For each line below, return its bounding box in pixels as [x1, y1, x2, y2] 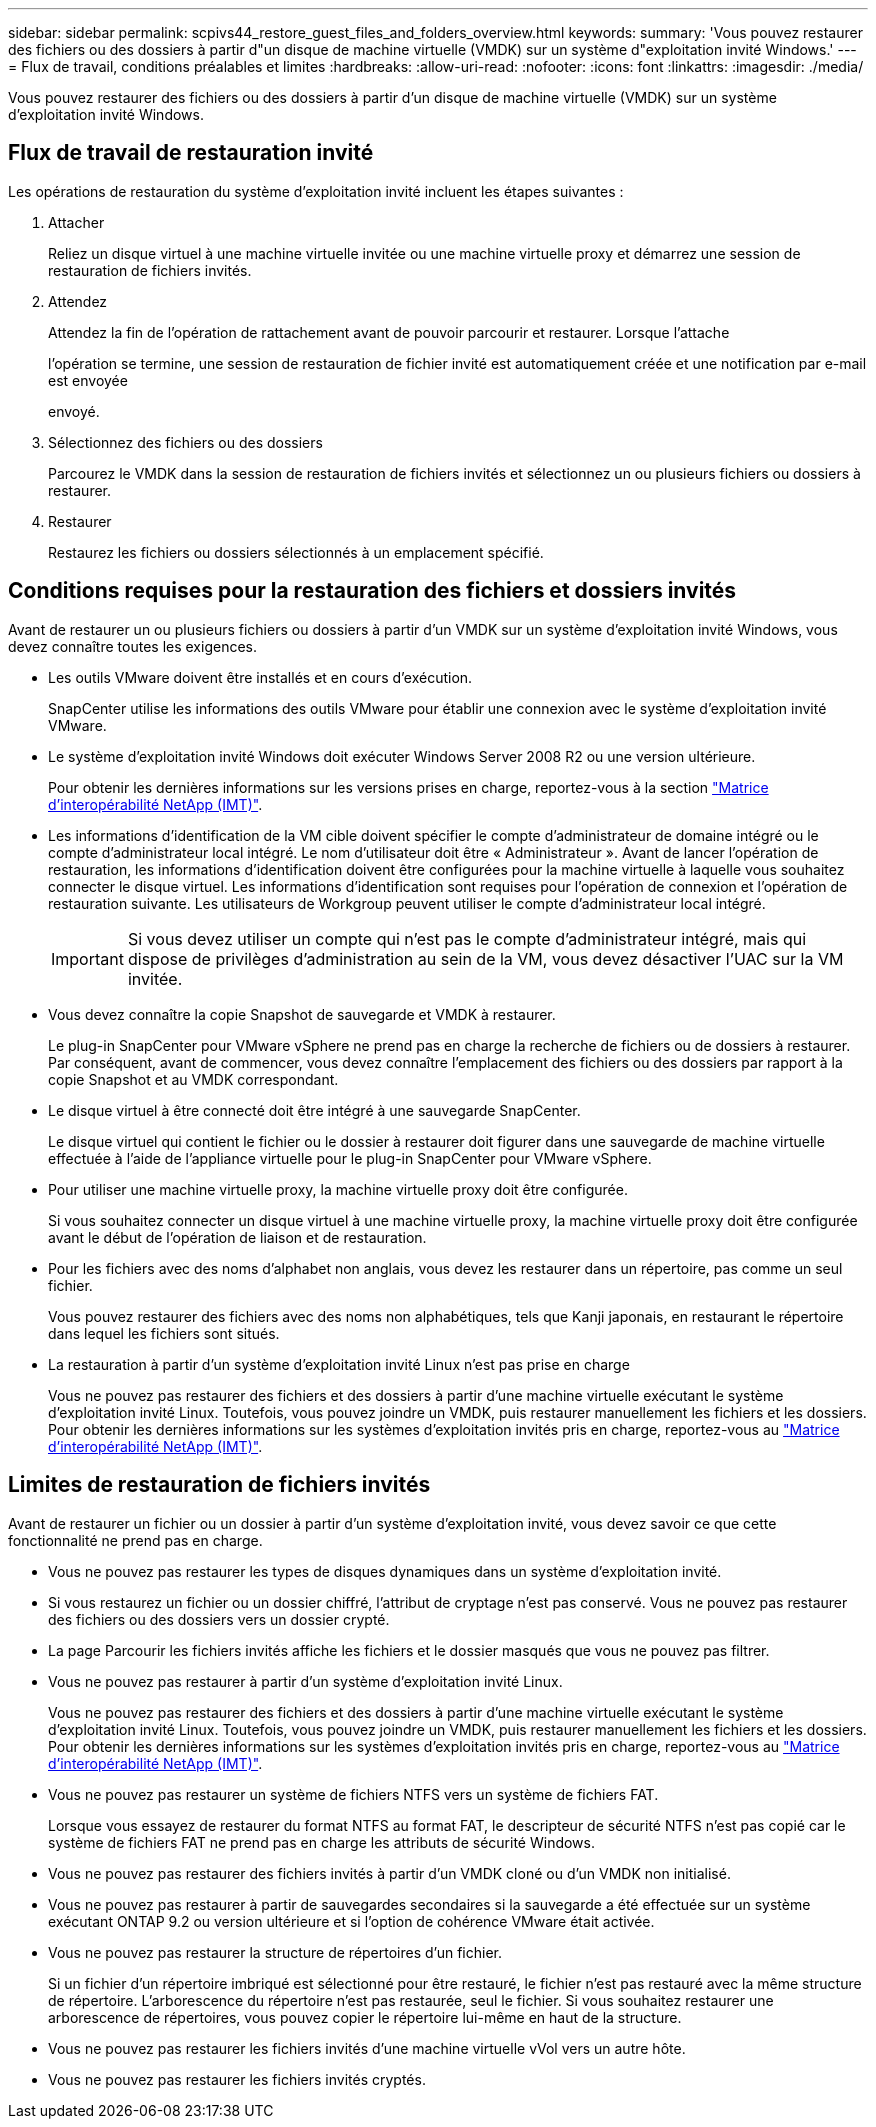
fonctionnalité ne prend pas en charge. [8, 1531, 263, 1549]
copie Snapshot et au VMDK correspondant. [48, 1070, 339, 1088]
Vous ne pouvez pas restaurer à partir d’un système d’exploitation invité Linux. [48, 1672, 563, 1690]
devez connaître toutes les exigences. [8, 637, 257, 655]
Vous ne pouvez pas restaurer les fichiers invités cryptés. [48, 2070, 426, 2088]
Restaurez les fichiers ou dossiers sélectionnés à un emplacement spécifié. [48, 543, 544, 561]
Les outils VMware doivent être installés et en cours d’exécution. [48, 668, 473, 686]
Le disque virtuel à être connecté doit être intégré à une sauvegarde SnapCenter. [48, 1101, 581, 1119]
